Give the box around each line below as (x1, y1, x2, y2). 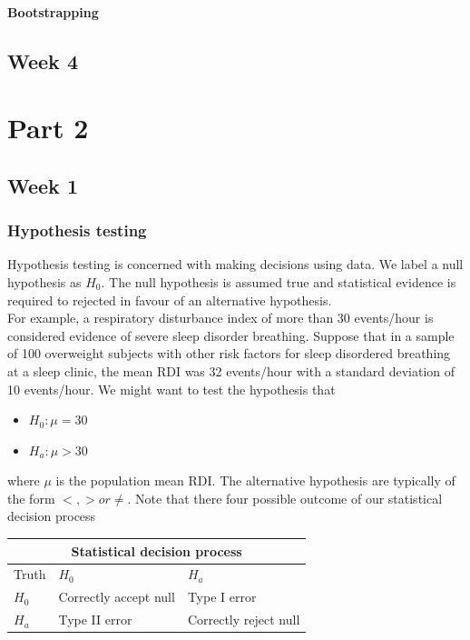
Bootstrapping (7, 2, 99, 21)
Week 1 (7, 171, 78, 199)
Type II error (58, 610, 132, 629)
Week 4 (7, 46, 78, 75)
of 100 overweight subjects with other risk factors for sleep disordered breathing (7, 344, 451, 363)
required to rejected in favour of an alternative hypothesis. (7, 290, 332, 309)
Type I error (187, 587, 257, 606)
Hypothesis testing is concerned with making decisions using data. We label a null (7, 255, 464, 274)
